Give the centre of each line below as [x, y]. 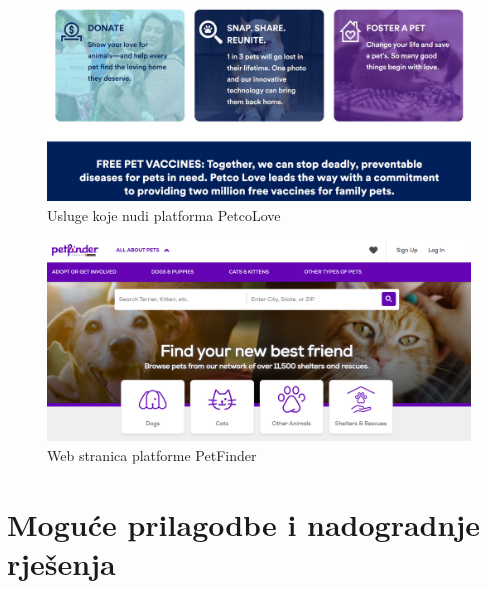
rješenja [61, 562]
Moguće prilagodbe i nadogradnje [243, 523]
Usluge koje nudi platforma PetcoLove [164, 214]
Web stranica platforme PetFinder [152, 454]
